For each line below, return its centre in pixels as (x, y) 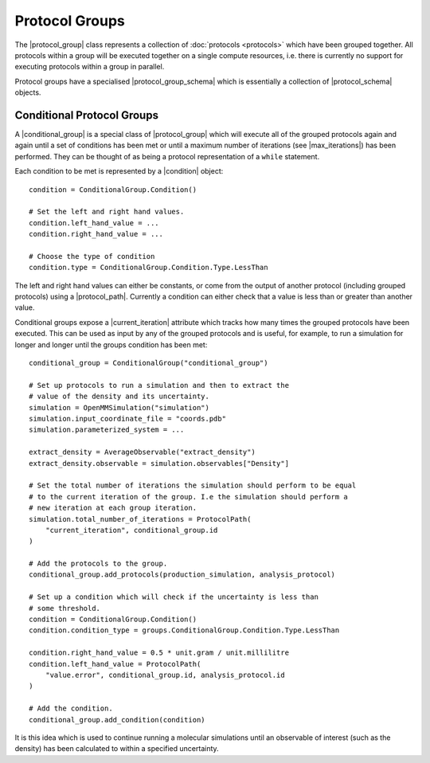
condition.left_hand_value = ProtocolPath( (115, 664)
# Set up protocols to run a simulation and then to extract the (159, 385)
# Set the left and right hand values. (107, 212)
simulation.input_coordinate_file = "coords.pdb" (128, 419)
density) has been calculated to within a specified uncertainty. (117, 749)
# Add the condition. (71, 708)
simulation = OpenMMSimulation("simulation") (119, 407)
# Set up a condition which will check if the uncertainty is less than (174, 597)
